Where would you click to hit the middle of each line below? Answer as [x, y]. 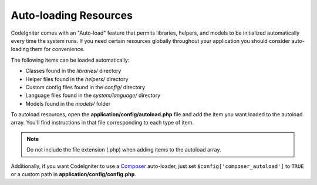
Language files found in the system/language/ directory [93, 95]
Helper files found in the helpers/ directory [77, 79]
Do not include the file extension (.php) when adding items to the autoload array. [124, 150]
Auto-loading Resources [72, 15]
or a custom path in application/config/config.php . [73, 174]
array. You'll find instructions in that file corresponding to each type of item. [102, 123]
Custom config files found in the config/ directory [85, 87]
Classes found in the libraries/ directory [73, 71]
